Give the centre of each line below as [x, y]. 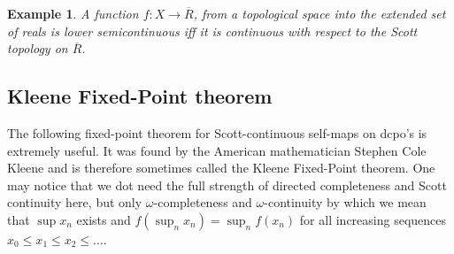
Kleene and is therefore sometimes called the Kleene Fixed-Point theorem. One [221, 168]
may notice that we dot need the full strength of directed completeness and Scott [227, 185]
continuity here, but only [75, 202]
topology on [38, 48]
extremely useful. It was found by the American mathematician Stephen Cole [217, 150]
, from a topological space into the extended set [319, 13]
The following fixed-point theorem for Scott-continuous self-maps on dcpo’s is [217, 132]
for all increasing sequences [373, 219]
